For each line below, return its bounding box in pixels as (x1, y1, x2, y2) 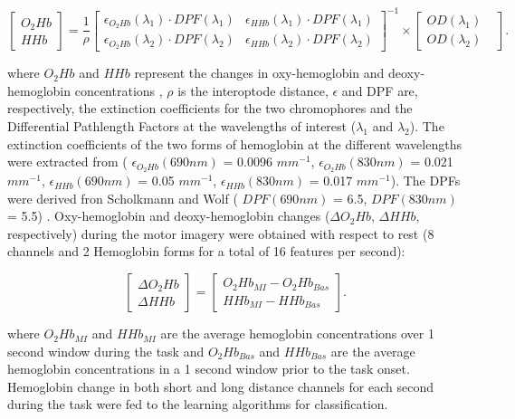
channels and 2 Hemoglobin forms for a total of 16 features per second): (7, 242, 405, 261)
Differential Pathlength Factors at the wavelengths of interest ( (7, 117, 357, 136)
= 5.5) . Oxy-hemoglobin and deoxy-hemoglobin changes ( (7, 206, 330, 225)
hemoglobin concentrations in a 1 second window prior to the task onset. (7, 359, 410, 378)
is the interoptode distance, (177, 81, 329, 100)
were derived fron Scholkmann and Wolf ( (7, 188, 238, 207)
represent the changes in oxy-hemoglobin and (134, 63, 385, 82)
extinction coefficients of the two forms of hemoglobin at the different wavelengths (7, 134, 462, 153)
